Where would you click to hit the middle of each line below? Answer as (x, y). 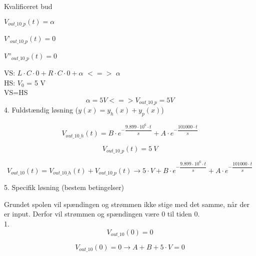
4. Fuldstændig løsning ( (41, 110)
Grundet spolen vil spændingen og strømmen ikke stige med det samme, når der (127, 204)
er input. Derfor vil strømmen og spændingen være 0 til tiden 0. (102, 214)
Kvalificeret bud (28, 6)
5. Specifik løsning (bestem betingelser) (64, 187)
